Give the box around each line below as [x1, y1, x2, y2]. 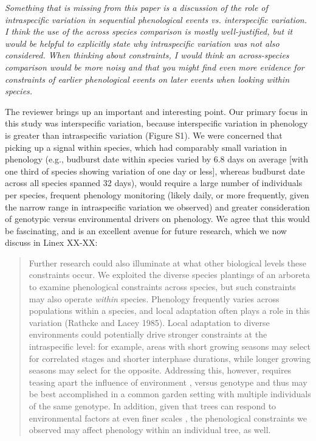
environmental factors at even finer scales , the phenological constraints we [29, 411, 307, 424]
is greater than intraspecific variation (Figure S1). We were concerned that [5, 128, 283, 141]
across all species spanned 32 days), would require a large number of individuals [5, 176, 303, 189]
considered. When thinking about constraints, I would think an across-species [5, 49, 289, 61]
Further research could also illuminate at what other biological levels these [29, 256, 306, 269]
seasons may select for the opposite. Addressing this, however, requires [29, 364, 292, 377]
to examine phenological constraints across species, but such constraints [29, 280, 296, 293]
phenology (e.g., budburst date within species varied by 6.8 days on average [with [5, 153, 308, 165]
